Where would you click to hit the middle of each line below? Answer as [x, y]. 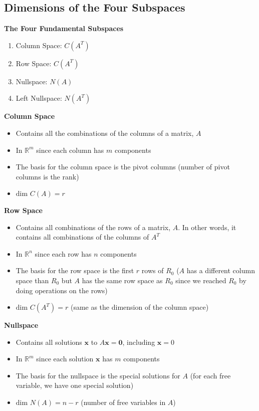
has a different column [221, 270]
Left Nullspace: [39, 98]
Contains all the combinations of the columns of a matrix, [105, 133]
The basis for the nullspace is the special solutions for [98, 375]
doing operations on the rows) [62, 290]
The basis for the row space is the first [75, 270]
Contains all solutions [49, 342]
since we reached [201, 280]
